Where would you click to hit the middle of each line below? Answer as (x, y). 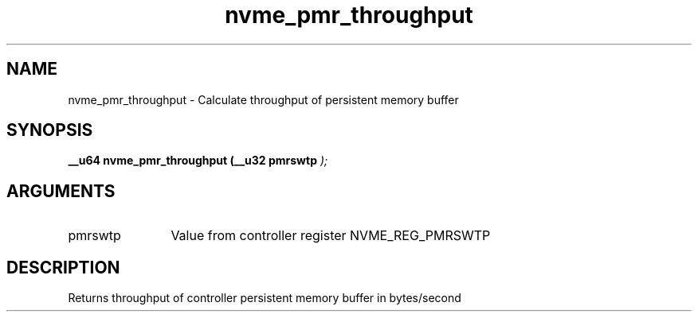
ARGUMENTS (61, 191)
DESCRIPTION (63, 267)
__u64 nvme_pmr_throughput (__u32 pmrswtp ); (198, 161)
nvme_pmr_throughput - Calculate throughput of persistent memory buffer (263, 99)
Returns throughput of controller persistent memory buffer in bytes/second (265, 298)
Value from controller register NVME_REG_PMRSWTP (331, 236)
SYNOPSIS (50, 130)
